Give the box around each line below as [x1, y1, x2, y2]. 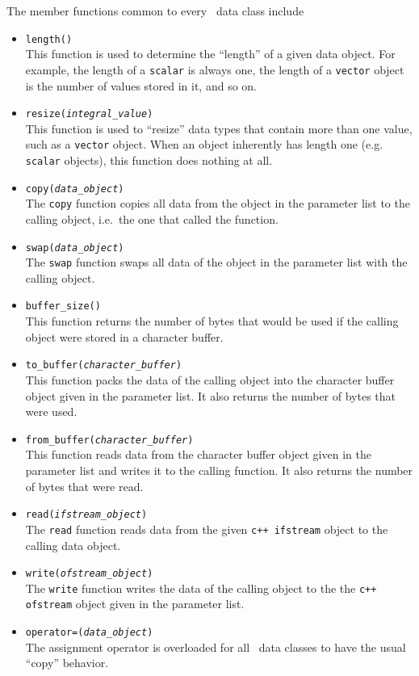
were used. [25, 403, 78, 420]
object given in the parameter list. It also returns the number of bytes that [25, 387, 396, 404]
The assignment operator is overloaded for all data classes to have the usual [25, 638, 406, 655]
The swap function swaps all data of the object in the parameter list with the [25, 254, 408, 271]
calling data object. [25, 536, 121, 553]
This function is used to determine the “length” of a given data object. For [25, 45, 396, 62]
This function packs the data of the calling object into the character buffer [25, 371, 395, 388]
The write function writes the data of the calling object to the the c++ [25, 579, 377, 596]
